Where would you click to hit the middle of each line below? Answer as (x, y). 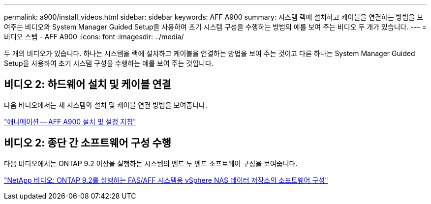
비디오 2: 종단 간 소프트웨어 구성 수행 (88, 143)
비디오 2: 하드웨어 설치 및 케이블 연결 (88, 85)
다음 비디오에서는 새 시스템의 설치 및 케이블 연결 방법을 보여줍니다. (106, 105)
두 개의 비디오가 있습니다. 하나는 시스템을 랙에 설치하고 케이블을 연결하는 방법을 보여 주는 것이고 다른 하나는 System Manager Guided (210, 53)
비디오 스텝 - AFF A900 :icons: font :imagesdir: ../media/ (94, 37)
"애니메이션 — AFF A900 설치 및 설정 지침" (70, 121)
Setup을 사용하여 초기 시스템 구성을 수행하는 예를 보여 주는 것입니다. (109, 63)
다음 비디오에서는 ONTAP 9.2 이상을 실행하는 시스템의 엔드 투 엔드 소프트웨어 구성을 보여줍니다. (151, 163)
